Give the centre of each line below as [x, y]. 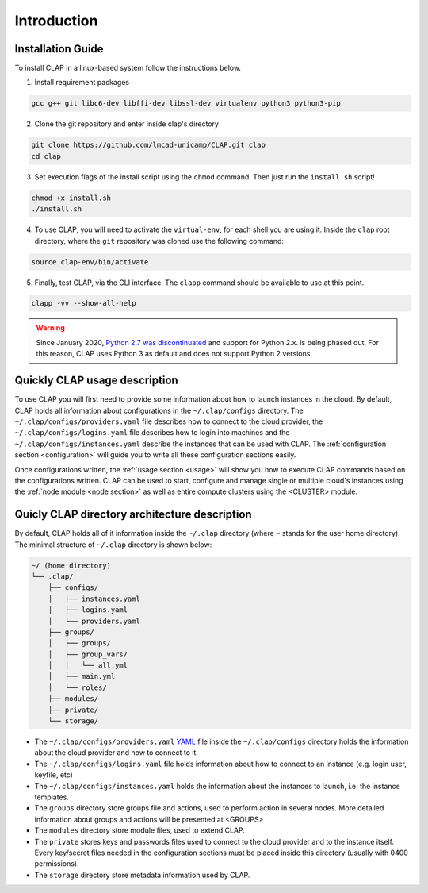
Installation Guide [59, 49]
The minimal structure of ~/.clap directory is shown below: [113, 545]
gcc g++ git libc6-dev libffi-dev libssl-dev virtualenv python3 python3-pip [186, 104]
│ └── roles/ [77, 687]
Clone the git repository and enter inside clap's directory [127, 124]
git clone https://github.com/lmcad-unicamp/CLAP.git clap [148, 145]
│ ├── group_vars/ [88, 654]
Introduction [56, 21]
